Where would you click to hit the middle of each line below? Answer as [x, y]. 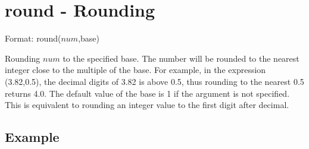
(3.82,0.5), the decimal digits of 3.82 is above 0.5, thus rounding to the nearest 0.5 [154, 81]
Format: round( [33, 38]
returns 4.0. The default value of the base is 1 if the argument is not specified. [147, 93]
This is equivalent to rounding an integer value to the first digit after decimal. [147, 105]
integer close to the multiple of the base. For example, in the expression [135, 70]
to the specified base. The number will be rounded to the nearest [181, 58]
